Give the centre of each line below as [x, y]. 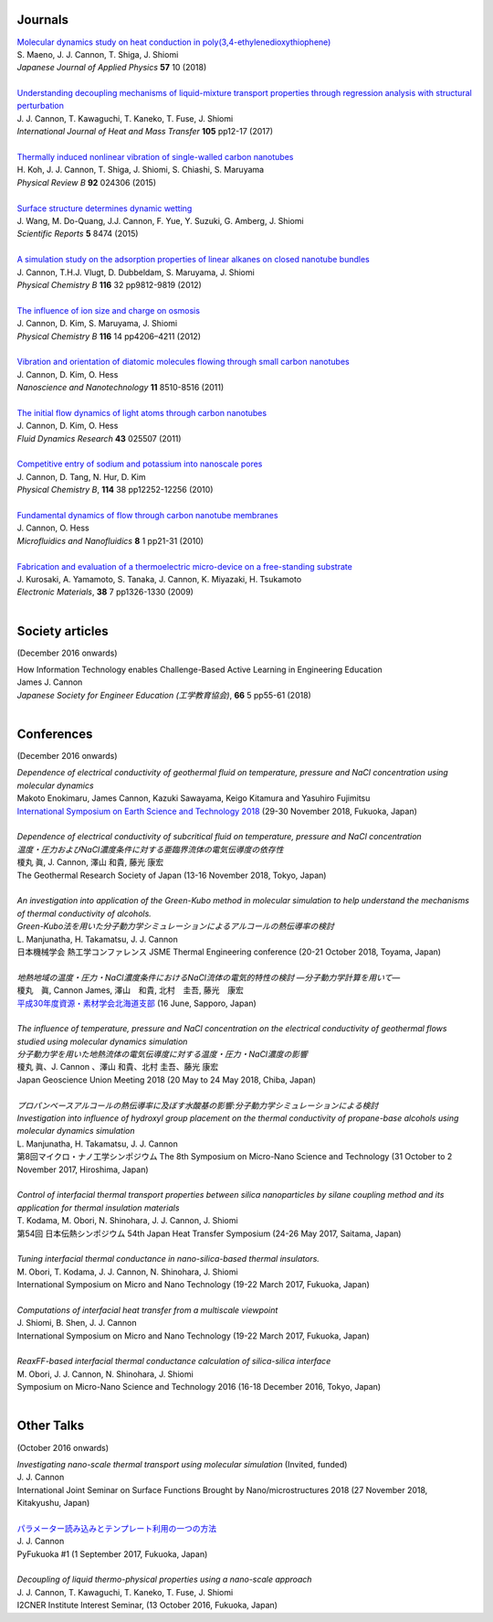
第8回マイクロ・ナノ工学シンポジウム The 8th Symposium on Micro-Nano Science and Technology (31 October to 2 [235, 1157]
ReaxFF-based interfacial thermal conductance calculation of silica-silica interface [174, 1361]
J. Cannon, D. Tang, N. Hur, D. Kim [81, 476]
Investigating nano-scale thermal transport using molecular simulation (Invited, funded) [182, 1464]
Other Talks [51, 1426]
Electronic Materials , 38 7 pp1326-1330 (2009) [105, 592]
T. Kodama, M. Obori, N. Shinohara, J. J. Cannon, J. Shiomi [127, 1221]
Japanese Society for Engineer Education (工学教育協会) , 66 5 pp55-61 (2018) [164, 695]
